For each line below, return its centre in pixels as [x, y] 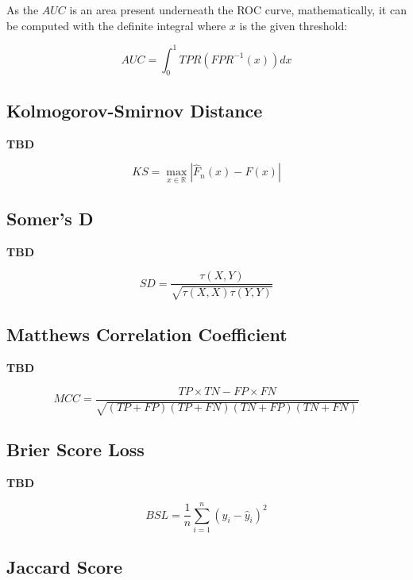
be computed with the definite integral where [116, 25]
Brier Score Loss [75, 449]
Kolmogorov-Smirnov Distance [135, 110]
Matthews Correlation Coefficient [147, 334]
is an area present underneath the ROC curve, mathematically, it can [238, 10]
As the [23, 10]
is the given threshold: [293, 25]
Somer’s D [50, 218]
